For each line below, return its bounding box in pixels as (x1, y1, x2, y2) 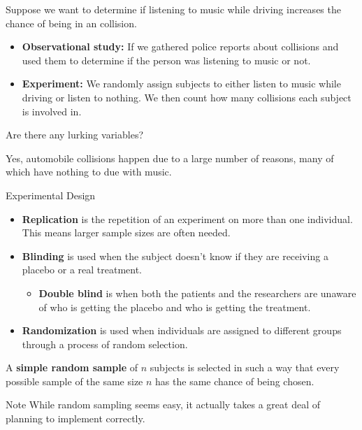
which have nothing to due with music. (6, 164, 172, 179)
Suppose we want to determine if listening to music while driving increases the (6, 2, 341, 16)
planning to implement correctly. (6, 411, 145, 426)
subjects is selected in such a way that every (150, 360, 340, 375)
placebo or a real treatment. (22, 262, 143, 277)
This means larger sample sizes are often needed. (22, 225, 231, 240)
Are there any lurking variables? (6, 127, 144, 142)
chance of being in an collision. (6, 15, 137, 30)
